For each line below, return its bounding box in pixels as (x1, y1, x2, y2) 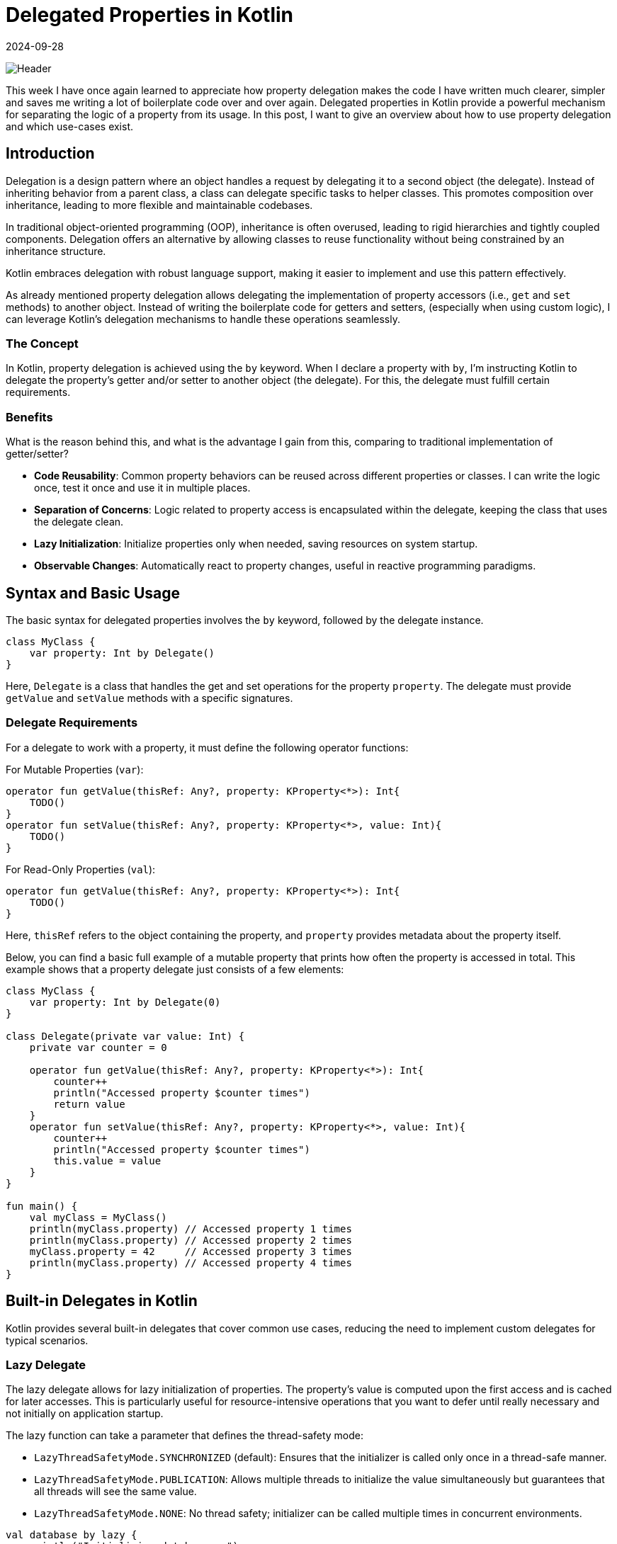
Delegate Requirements (6, 715, 138, 730)
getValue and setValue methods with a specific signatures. (6, 691, 293, 704)
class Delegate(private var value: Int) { (6, 1030, 245, 1042)
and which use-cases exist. (6, 120, 134, 132)
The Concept (6, 336, 79, 351)
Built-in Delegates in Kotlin (6, 1292, 198, 1310)
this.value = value (53, 1154, 162, 1166)
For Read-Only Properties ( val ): (6, 863, 156, 875)
